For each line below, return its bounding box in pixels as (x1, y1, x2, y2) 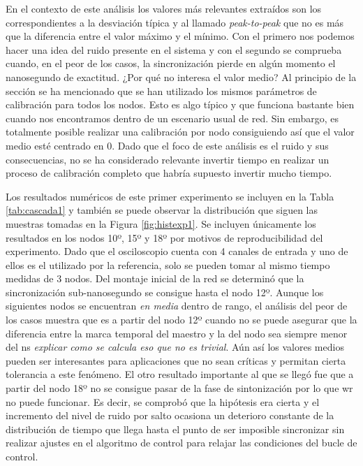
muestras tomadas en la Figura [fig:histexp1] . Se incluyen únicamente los (6, 216, 316, 231)
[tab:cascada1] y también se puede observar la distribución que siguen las (6, 203, 318, 217)
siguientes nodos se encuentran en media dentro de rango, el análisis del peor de (6, 298, 348, 313)
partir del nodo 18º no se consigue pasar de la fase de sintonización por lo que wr (6, 381, 353, 395)
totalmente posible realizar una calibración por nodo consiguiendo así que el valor (6, 124, 355, 139)
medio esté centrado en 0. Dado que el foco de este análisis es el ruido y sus (6, 138, 329, 152)
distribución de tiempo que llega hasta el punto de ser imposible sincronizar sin (6, 421, 345, 436)
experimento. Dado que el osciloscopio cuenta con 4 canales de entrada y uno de (6, 244, 348, 259)
